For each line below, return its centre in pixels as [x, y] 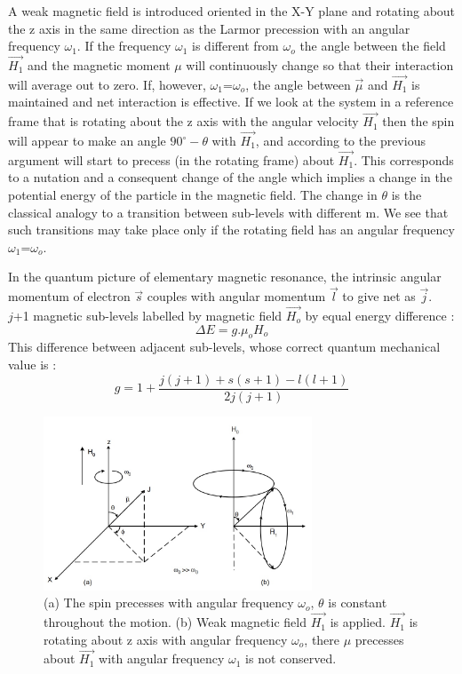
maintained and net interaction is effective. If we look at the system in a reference [231, 102]
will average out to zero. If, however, [107, 84]
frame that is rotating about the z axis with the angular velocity [183, 121]
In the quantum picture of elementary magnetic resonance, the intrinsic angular [225, 277]
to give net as [379, 296]
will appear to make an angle [87, 141]
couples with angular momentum [236, 296]
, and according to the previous [340, 141]
